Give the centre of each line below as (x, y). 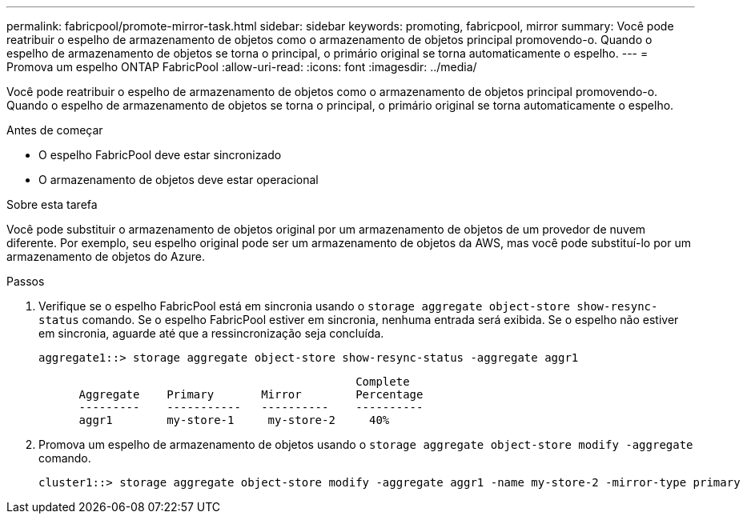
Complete (383, 382)
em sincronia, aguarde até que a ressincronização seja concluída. (211, 333)
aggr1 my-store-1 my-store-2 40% (234, 420)
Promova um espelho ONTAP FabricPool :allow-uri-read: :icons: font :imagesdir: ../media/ (242, 67)
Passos (26, 281)
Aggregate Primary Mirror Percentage (251, 394)
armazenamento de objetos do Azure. (106, 256)
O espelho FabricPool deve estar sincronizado (160, 155)
